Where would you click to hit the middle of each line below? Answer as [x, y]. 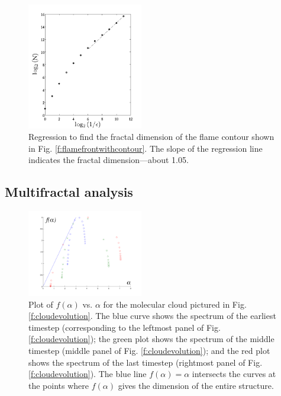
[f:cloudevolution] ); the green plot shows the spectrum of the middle [151, 339]
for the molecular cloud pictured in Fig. [175, 304]
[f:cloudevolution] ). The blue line [88, 374]
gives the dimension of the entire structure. [196, 385]
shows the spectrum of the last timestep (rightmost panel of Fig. [146, 362]
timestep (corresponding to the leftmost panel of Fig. [125, 327]
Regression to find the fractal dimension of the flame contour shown [151, 137]
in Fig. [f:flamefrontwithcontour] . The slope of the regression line [146, 148]
